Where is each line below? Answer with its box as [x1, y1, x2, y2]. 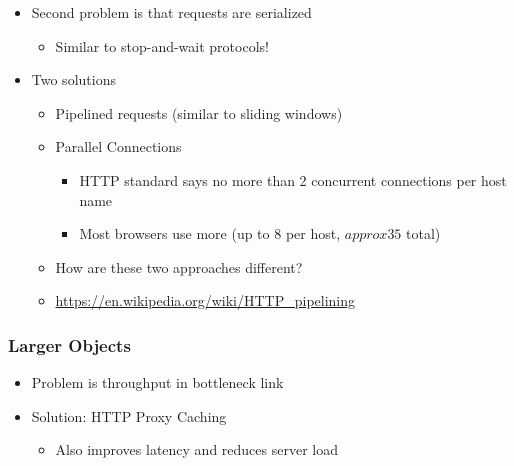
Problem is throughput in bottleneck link [31, 372, 284, 393]
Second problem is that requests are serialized [31, 2, 312, 22]
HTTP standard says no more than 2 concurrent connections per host [79, 169, 507, 190]
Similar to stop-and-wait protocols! [55, 35, 269, 56]
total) [406, 223, 441, 244]
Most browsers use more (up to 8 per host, [79, 223, 341, 244]
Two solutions [31, 69, 116, 90]
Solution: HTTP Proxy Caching [31, 405, 227, 426]
